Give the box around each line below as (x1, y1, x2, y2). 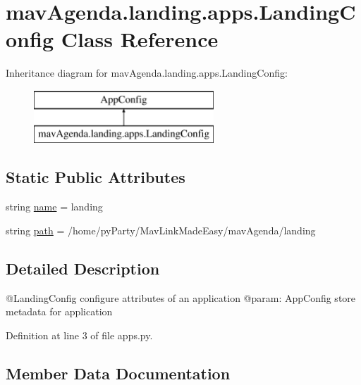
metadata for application (6, 304, 113, 319)
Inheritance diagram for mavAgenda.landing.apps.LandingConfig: (6, 65, 288, 80)
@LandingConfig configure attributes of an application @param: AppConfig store (6, 290, 356, 305)
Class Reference (61, 25, 219, 53)
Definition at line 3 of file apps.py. (6, 327, 153, 342)
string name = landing (6, 199, 103, 214)
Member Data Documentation (6, 362, 231, 384)
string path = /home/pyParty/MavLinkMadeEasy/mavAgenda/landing (6, 222, 316, 237)
